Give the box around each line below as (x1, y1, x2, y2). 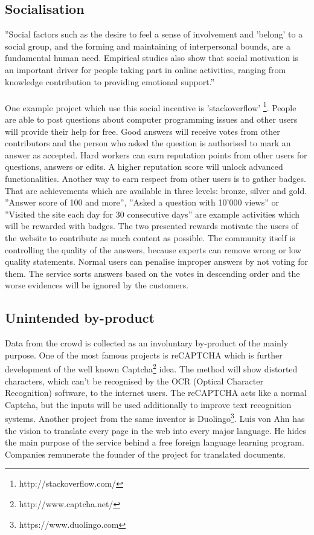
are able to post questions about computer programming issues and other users (5, 113, 298, 126)
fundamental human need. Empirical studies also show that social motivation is (5, 51, 299, 64)
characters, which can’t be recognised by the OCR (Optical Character (5, 374, 263, 387)
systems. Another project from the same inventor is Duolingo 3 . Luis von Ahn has (5, 410, 305, 424)
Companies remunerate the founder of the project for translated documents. (5, 447, 286, 460)
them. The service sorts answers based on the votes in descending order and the (5, 267, 300, 279)
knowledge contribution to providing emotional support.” (5, 75, 215, 88)
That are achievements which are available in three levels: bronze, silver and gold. (5, 184, 307, 196)
